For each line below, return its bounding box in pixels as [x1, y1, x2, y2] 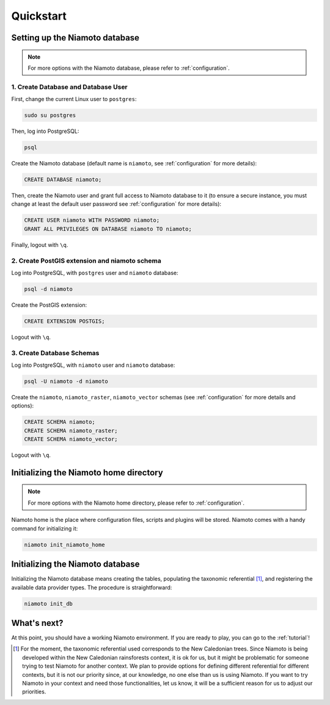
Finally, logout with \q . [11, 241, 68, 248]
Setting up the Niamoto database [11, 32, 140, 43]
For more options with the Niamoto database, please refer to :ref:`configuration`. [28, 64, 230, 72]
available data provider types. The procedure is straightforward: [11, 584, 172, 591]
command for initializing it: [11, 524, 78, 532]
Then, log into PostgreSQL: [11, 127, 79, 135]
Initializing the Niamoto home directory [11, 467, 163, 478]
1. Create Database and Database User [11, 83, 128, 91]
